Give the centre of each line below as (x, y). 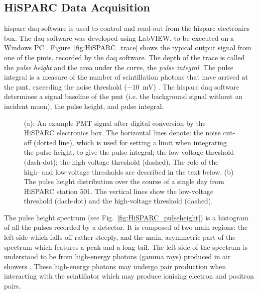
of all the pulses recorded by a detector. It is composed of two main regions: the (126, 227)
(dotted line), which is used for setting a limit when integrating (130, 142)
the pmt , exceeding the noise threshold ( (65, 86)
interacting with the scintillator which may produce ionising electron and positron (129, 276)
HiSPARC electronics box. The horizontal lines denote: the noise (123, 133)
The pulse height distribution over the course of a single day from (124, 181)
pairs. (12, 286)
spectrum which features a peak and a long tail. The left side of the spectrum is (126, 246)
